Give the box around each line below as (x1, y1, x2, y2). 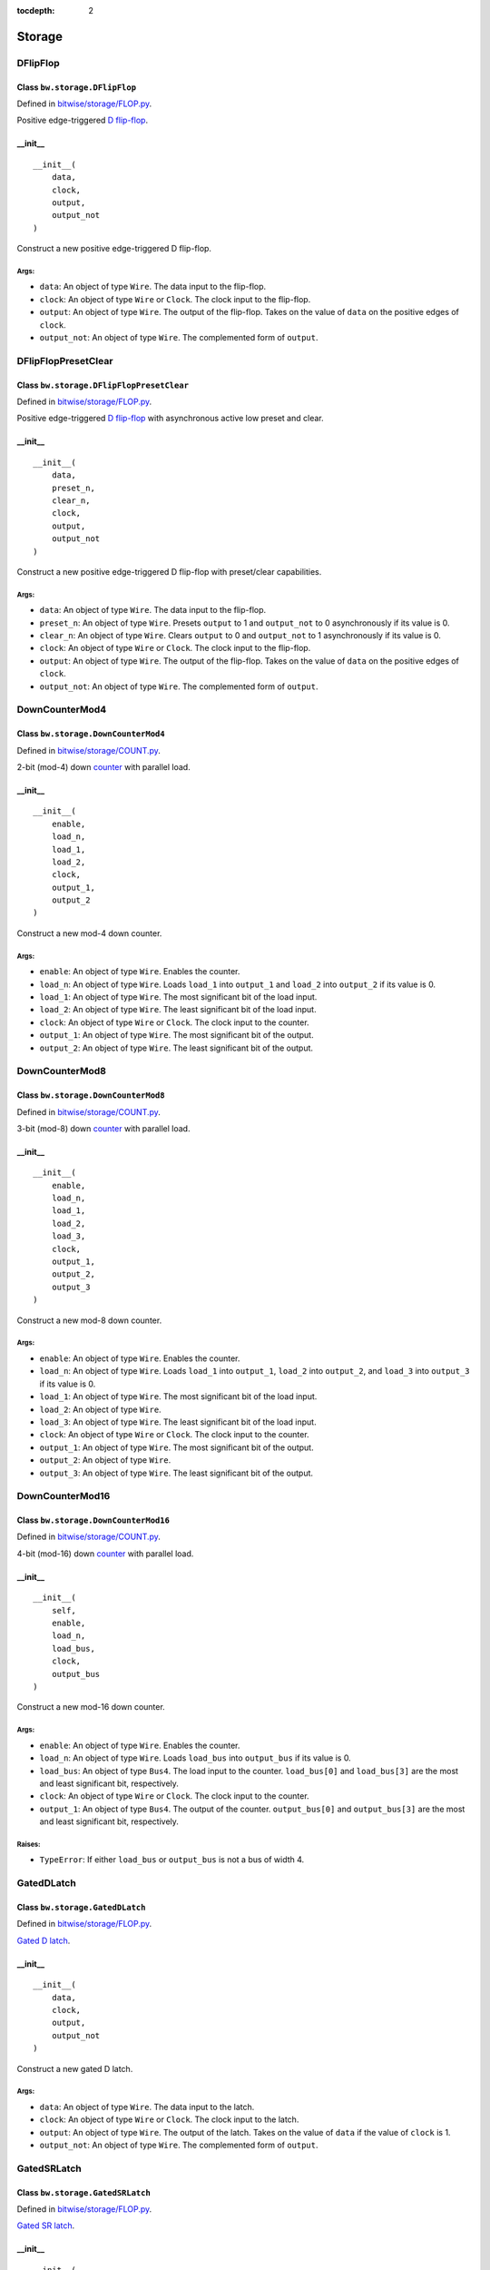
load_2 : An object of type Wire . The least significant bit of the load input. (39, 1004, 317, 1015)
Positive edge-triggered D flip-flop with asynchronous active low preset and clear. (16, 413, 324, 424)
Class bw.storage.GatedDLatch (16, 1902, 146, 1913)
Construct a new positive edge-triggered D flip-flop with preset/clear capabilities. (16, 566, 322, 577)
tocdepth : (16, 5, 55, 15)
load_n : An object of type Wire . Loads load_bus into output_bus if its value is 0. (39, 1752, 351, 1763)
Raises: (16, 1840, 41, 1849)
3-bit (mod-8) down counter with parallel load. (16, 1122, 191, 1134)
